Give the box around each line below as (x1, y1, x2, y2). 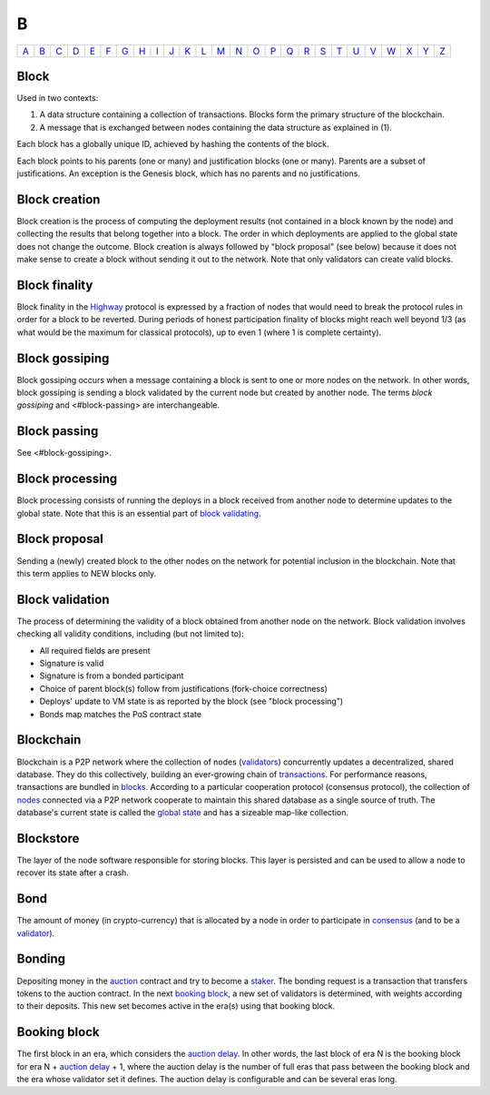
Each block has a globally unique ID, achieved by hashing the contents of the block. (16, 139, 330, 150)
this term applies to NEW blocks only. (16, 567, 157, 578)
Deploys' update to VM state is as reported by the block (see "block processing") (39, 695, 344, 707)
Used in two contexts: (16, 93, 99, 104)
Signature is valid (39, 658, 104, 669)
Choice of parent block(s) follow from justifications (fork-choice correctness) (39, 683, 328, 694)
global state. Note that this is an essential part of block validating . (16, 508, 262, 518)
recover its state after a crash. (16, 867, 129, 878)
